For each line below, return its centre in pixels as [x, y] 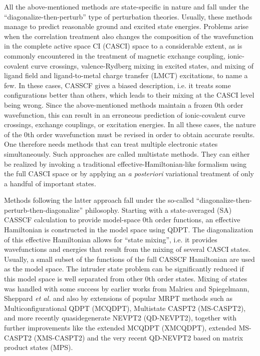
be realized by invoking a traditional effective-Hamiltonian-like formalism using [125, 163]
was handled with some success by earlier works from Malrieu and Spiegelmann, [127, 288]
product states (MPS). [39, 347]
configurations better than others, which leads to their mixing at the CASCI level [129, 95]
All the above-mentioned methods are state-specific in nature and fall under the [126, 7]
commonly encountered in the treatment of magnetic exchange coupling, [115, 55]
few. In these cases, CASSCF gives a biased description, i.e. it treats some [117, 85]
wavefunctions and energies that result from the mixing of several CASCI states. [127, 249]
